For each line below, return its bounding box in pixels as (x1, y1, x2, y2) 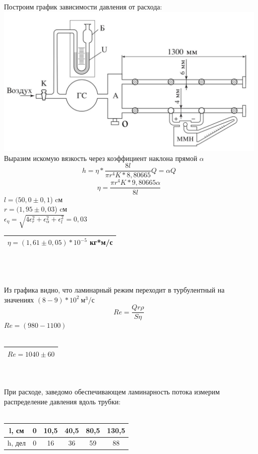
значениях (4, 294, 34, 304)
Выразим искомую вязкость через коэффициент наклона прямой (4, 152, 197, 163)
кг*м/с (90, 237, 113, 247)
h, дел (7, 438, 26, 448)
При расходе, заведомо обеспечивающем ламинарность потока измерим (4, 386, 220, 397)
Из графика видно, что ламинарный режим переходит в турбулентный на (4, 285, 225, 295)
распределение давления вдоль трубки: (4, 396, 121, 406)
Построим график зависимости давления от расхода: (4, 1, 162, 11)
